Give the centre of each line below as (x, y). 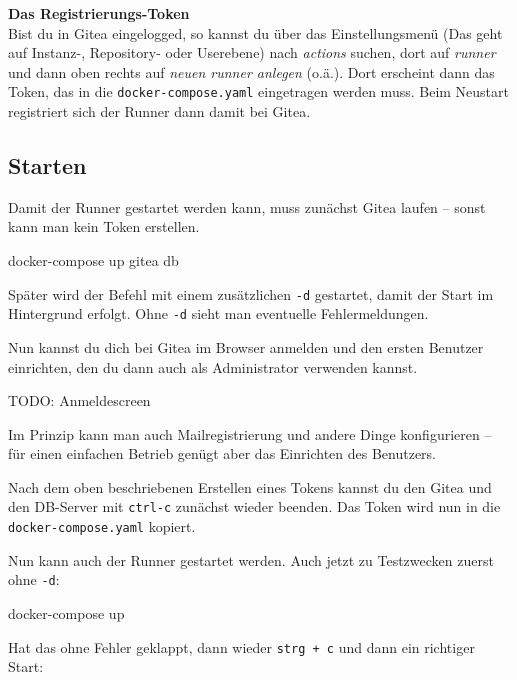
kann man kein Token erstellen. (104, 226)
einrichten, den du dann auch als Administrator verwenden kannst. (213, 366)
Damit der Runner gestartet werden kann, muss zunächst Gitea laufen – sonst (247, 206)
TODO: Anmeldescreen (79, 400)
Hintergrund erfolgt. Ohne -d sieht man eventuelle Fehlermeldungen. (218, 313)
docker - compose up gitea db (93, 260)
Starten (47, 165)
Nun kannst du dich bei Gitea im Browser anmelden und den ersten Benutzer (246, 346)
